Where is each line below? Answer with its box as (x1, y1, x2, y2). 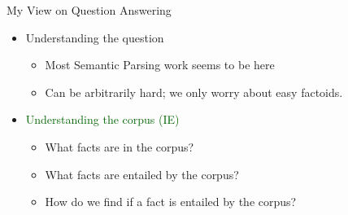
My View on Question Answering (7, 2, 172, 18)
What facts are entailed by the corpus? (45, 165, 239, 182)
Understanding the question (25, 29, 164, 46)
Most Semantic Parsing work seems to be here (45, 56, 275, 73)
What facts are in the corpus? (45, 138, 194, 155)
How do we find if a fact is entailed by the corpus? (45, 193, 297, 210)
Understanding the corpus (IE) (25, 111, 180, 128)
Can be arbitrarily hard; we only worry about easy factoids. (45, 83, 343, 100)
